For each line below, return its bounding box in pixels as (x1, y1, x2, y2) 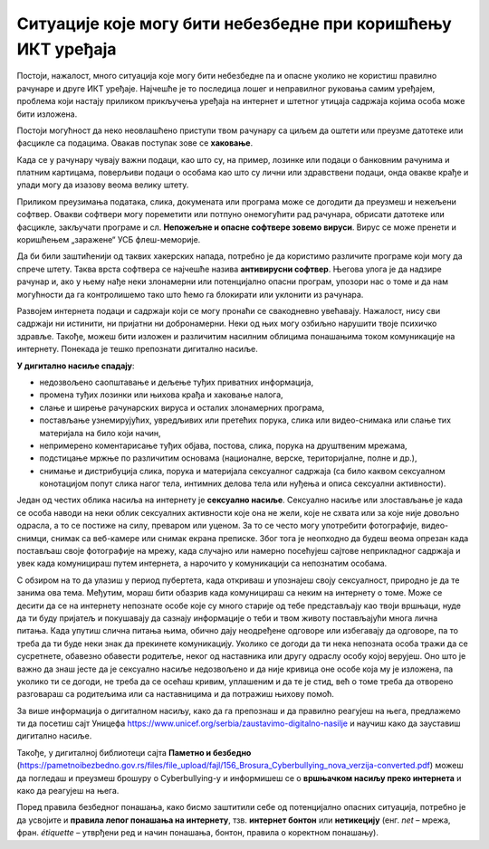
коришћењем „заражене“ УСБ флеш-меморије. (16, 234, 201, 245)
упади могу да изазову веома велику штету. (16, 179, 189, 190)
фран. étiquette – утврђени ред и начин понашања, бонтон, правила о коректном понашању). (16, 827, 379, 838)
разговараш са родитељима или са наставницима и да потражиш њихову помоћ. (16, 689, 335, 700)
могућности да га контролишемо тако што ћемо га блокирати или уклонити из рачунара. (16, 289, 364, 300)
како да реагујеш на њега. (16, 786, 120, 797)
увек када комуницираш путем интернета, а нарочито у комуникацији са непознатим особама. (16, 558, 388, 569)
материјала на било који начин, (39, 427, 162, 438)
